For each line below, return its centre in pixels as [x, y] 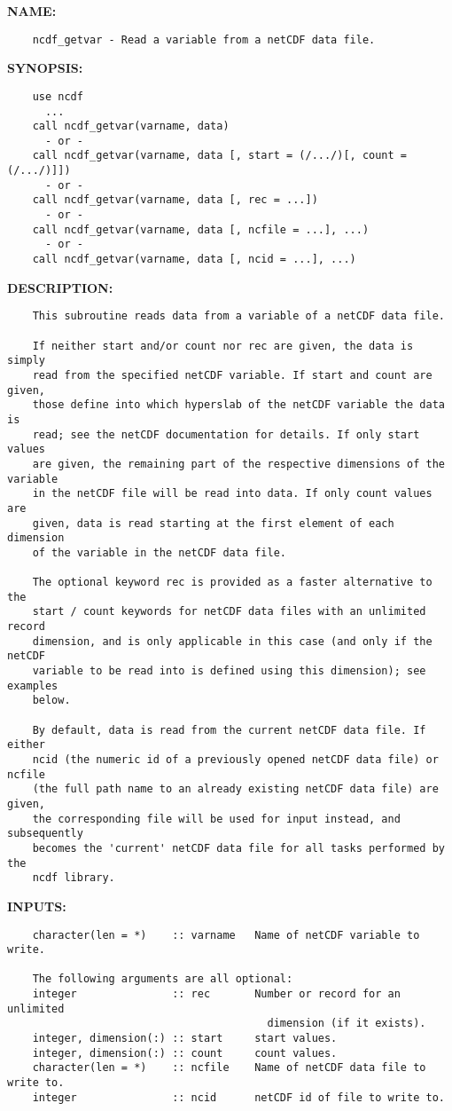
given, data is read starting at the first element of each [213, 523]
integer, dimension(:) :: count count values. [185, 1053]
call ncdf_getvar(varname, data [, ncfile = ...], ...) [201, 229]
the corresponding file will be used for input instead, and [216, 819]
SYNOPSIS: [45, 68]
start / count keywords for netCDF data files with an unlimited [229, 612]
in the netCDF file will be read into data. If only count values [232, 494]
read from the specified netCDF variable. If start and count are [232, 375]
